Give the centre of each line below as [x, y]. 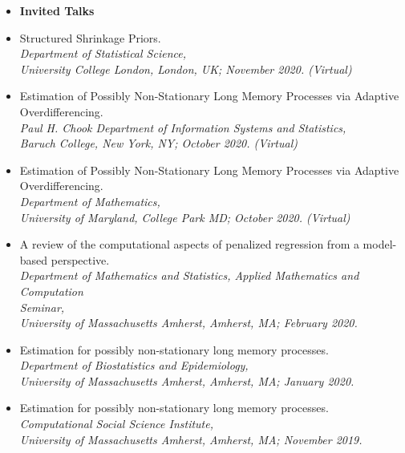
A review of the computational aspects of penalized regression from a [189, 244]
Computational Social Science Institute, [117, 424]
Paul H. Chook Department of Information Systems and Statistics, [183, 127]
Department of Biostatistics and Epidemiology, [134, 365]
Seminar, [42, 307]
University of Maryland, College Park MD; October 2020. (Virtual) [185, 217]
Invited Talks [57, 10]
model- [380, 244]
